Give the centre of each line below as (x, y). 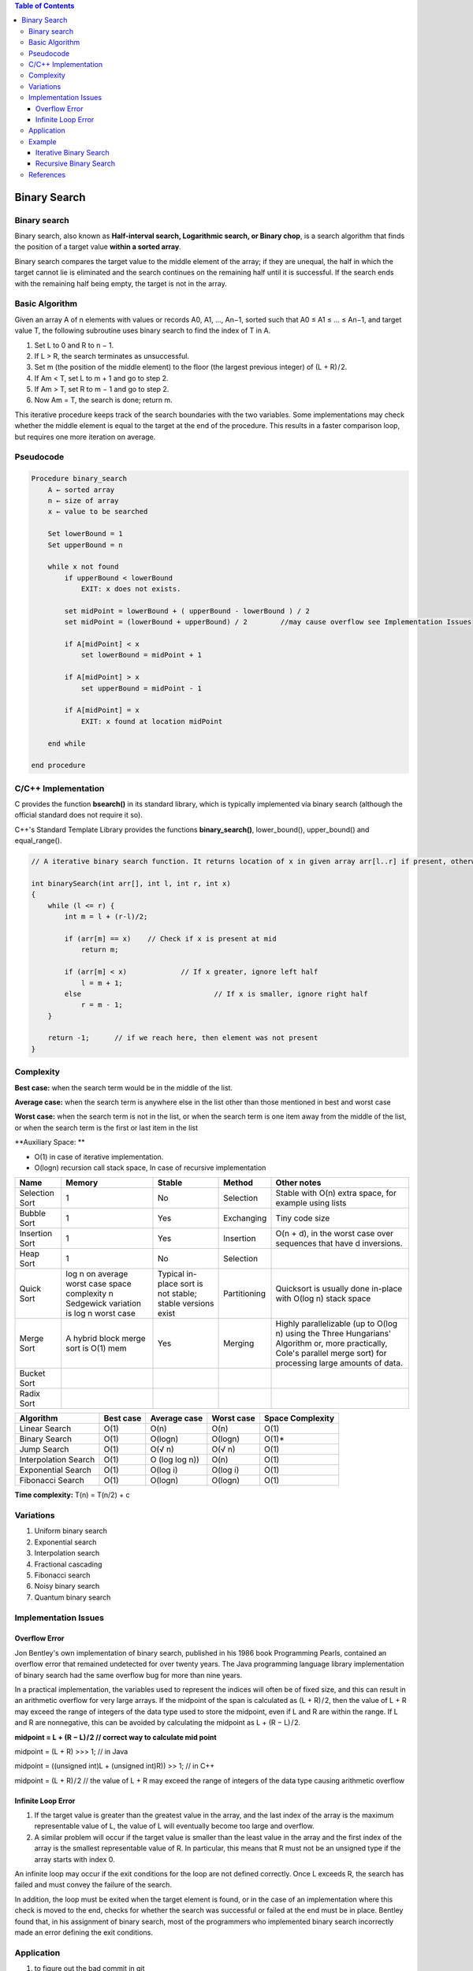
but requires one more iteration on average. (85, 437)
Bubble (33, 1213)
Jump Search (44, 1449)
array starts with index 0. (75, 1859)
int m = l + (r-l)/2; (106, 917)
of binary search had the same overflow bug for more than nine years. (128, 1675)
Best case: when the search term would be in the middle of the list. (123, 1087)
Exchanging (245, 1218)
